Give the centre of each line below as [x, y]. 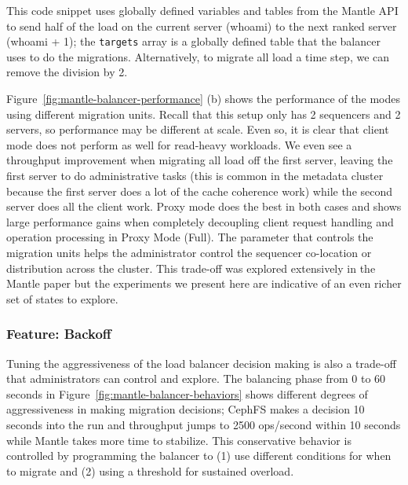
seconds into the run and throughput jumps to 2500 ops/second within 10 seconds [204, 424]
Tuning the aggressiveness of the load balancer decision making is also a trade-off [201, 363]
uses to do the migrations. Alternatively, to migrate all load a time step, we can [198, 56]
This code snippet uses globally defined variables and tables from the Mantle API [202, 10]
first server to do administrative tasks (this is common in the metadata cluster [195, 175]
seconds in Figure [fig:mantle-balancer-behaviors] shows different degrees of [187, 393]
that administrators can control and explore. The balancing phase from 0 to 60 [196, 378]
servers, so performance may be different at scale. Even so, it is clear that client [198, 129]
